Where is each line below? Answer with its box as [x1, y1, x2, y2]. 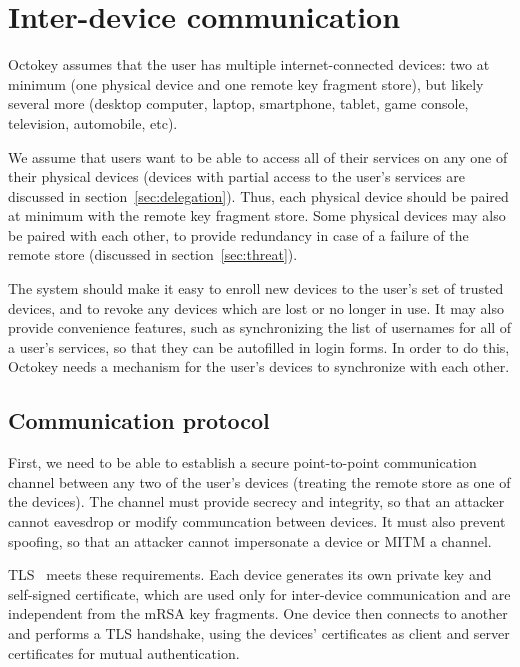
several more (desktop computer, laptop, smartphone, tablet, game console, [8, 93, 469, 114]
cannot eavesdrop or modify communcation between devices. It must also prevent [8, 511, 506, 532]
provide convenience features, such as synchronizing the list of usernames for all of [8, 317, 512, 338]
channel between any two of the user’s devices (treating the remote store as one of [8, 471, 511, 492]
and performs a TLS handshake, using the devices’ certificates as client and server [8, 622, 510, 643]
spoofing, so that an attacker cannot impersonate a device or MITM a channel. [8, 530, 492, 551]
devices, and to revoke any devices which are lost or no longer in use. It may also [8, 297, 504, 318]
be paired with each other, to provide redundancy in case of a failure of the [8, 224, 469, 245]
